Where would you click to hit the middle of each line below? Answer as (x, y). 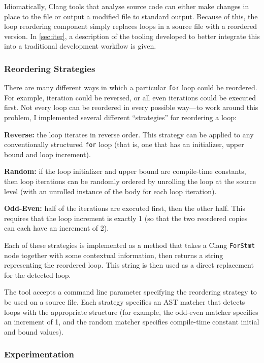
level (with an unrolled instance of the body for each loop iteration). (110, 191)
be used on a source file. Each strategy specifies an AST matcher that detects (125, 302)
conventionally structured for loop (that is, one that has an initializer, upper (124, 144)
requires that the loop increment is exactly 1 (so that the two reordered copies (126, 218)
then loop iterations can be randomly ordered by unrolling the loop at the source (130, 181)
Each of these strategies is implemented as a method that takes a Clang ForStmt (130, 245)
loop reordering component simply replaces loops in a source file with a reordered (131, 26)
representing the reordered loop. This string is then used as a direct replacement (129, 265)
